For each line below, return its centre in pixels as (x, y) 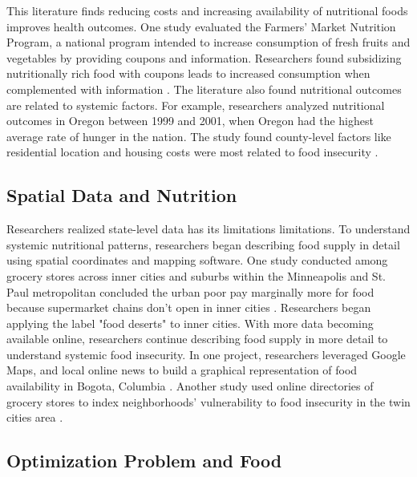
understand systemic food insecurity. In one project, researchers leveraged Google (206, 354)
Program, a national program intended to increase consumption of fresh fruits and (208, 42)
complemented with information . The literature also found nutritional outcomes (204, 89)
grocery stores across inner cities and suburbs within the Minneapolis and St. (196, 275)
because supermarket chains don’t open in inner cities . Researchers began (189, 307)
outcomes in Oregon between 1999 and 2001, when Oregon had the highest (190, 121)
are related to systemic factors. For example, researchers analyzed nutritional (196, 105)
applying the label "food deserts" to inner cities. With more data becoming (190, 323)
